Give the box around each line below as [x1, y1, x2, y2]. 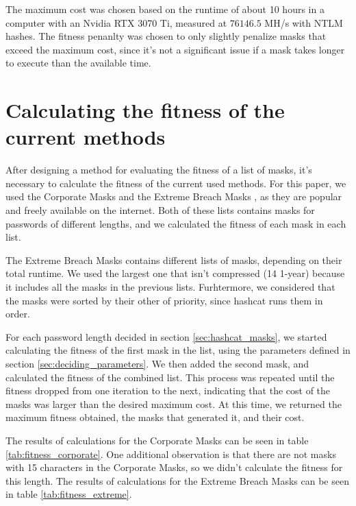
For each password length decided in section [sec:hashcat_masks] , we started [5, 329, 327, 344]
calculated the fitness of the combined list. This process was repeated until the [5, 370, 335, 384]
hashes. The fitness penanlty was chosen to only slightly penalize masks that [5, 29, 327, 43]
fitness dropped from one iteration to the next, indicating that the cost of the [5, 383, 331, 398]
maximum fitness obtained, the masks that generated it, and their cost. [5, 410, 305, 424]
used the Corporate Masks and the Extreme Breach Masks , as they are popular [5, 189, 342, 204]
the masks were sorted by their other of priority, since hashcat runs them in [5, 293, 323, 307]
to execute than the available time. [5, 56, 151, 70]
